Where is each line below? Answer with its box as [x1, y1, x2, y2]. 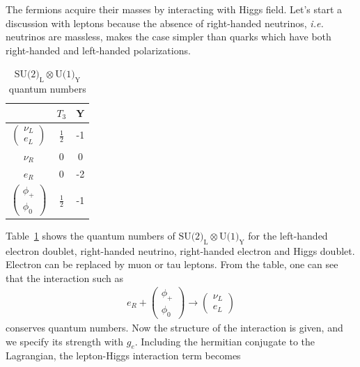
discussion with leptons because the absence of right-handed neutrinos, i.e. [6, 15, 324, 30]
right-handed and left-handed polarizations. [6, 42, 191, 57]
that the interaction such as [6, 270, 123, 285]
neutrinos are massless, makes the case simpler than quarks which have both [6, 29, 331, 44]
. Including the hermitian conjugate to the [134, 334, 315, 348]
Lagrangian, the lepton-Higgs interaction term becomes [6, 348, 241, 363]
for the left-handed [248, 228, 328, 242]
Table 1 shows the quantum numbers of [6, 228, 175, 242]
